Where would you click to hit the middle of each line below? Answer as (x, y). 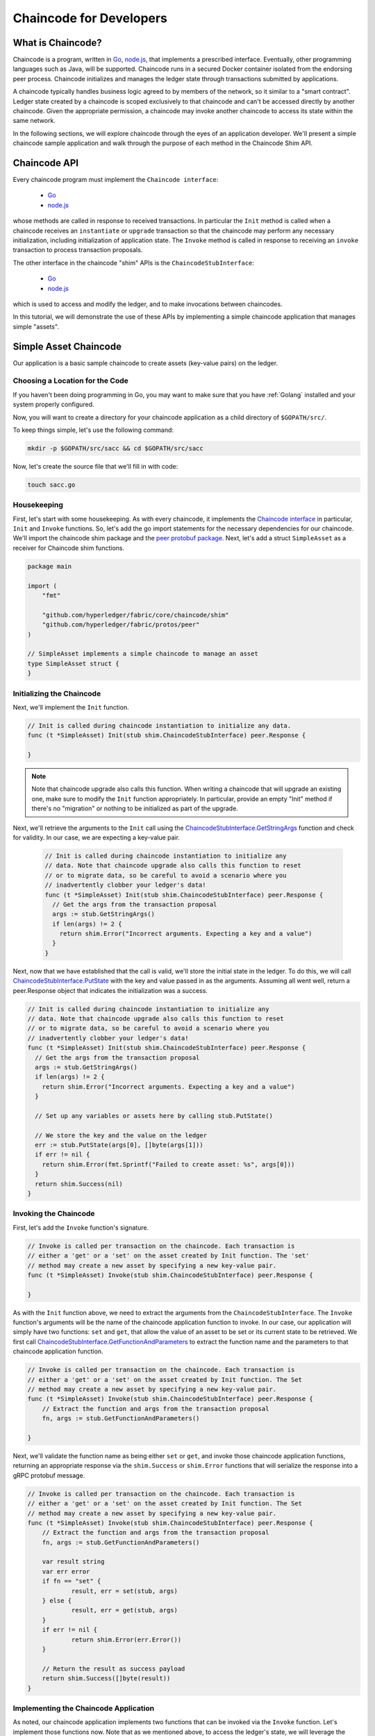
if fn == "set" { (72, 1581)
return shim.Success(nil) (79, 1184)
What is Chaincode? (57, 43)
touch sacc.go (51, 485)
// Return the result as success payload (114, 1669)
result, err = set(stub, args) (125, 1591)
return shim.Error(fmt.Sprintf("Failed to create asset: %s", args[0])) (168, 1164)
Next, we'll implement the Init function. (71, 707)
